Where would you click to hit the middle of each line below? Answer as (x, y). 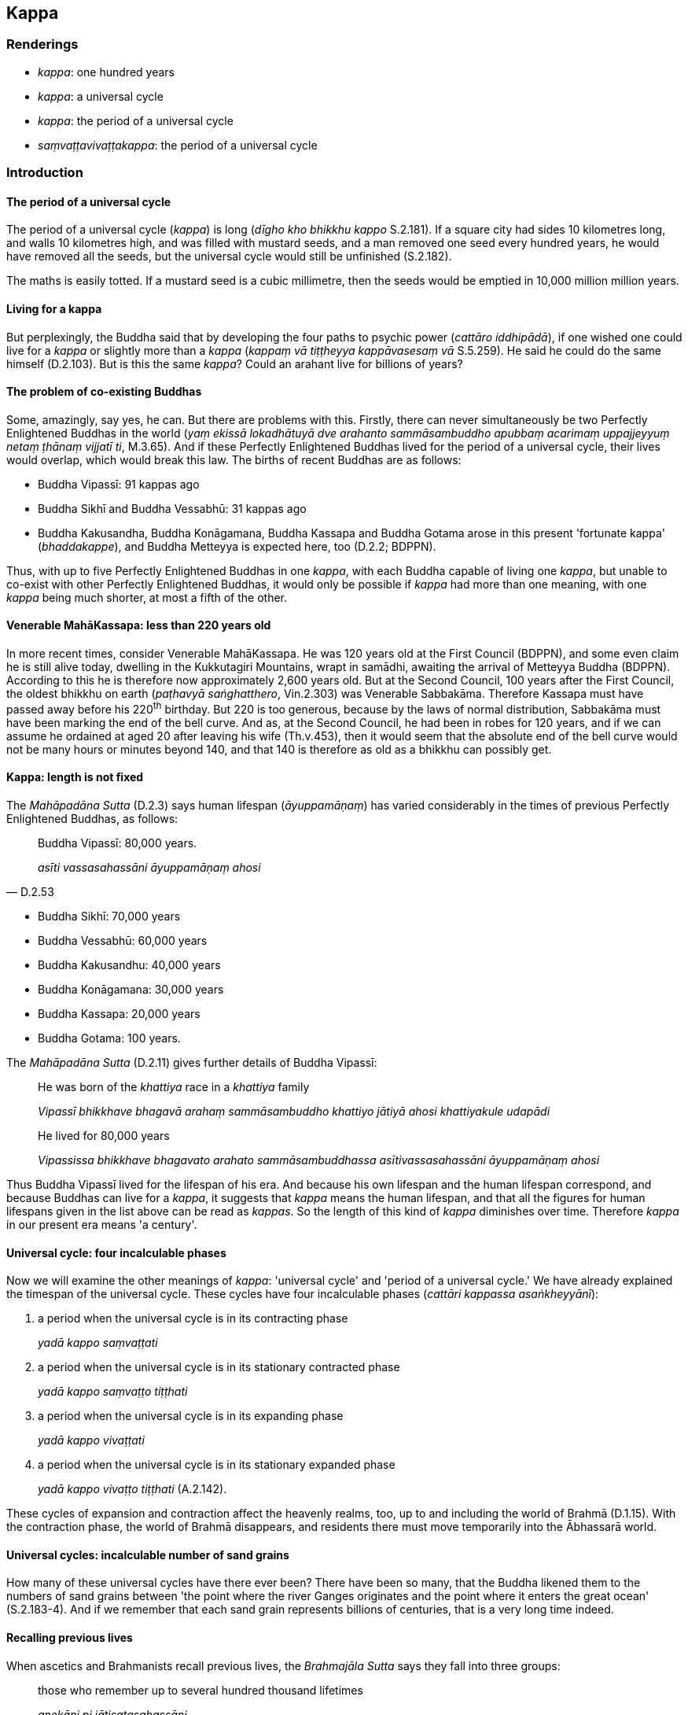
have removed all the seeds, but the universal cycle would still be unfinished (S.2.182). (229, 256)
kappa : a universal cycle (101, 96)
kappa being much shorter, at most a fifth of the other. (147, 597)
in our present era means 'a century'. (102, 1224)
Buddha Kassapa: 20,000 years (119, 1013)
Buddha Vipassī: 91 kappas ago (119, 484)
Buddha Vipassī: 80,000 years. (118, 843)
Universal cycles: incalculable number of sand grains (148, 1555)
